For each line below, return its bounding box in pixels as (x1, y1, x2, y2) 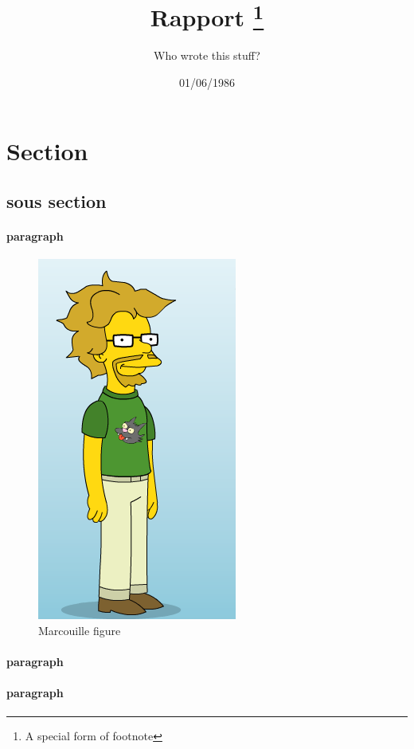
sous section (6, 189, 107, 214)
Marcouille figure (38, 622, 121, 638)
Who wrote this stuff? (154, 47, 260, 64)
